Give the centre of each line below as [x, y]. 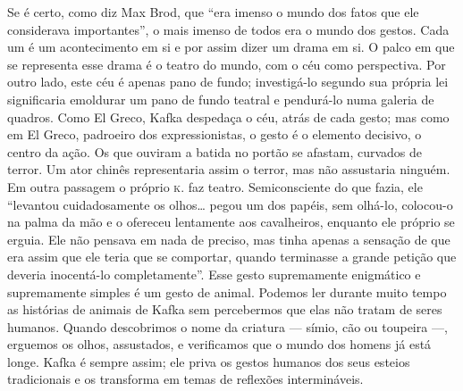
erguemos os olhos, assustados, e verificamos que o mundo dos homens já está [219, 344]
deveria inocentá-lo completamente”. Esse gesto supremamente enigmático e [214, 274]
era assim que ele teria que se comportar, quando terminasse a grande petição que [232, 257]
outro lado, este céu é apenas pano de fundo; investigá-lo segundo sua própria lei [228, 82]
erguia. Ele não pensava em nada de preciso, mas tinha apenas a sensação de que [229, 239]
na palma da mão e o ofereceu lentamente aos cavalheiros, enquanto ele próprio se [231, 222]
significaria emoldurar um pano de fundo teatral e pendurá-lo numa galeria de [221, 99]
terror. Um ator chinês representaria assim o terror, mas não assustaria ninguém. [229, 169]
